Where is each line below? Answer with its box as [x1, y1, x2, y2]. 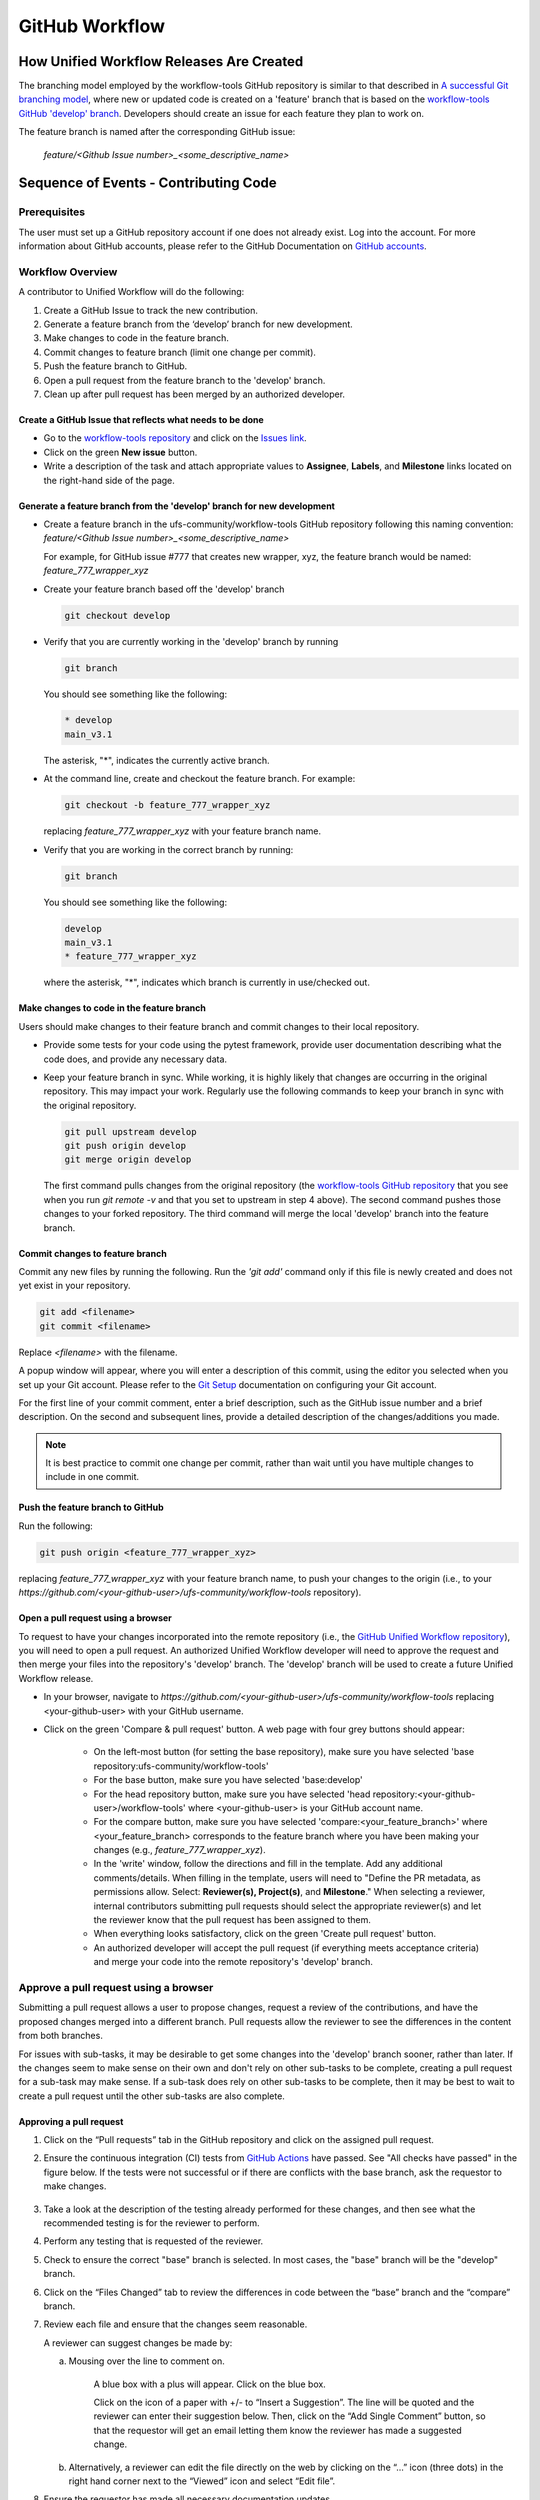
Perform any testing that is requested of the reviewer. [43, 2235, 264, 2247]
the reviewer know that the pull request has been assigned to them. [93, 1914, 372, 1926]
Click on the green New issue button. [43, 446, 198, 458]
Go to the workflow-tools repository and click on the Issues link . [43, 432, 307, 444]
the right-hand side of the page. [43, 474, 175, 486]
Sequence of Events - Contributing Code [18, 175, 277, 192]
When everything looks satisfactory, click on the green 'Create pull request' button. [93, 1928, 437, 1940]
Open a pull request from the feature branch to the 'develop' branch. [43, 374, 326, 386]
